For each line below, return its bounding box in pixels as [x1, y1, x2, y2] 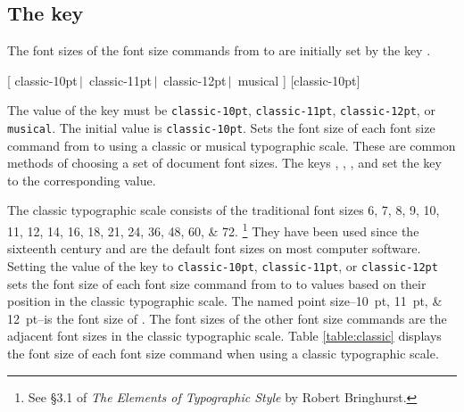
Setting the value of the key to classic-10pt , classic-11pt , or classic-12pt [7, 256, 438, 275]
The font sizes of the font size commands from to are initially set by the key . [7, 41, 431, 60]
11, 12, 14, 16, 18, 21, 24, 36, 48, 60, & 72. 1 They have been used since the [7, 219, 419, 240]
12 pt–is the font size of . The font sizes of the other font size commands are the [7, 309, 447, 327]
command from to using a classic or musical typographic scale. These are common [7, 136, 456, 154]
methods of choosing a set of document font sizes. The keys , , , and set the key [7, 153, 442, 172]
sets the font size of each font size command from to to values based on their [7, 274, 427, 293]
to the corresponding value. [7, 170, 156, 189]
